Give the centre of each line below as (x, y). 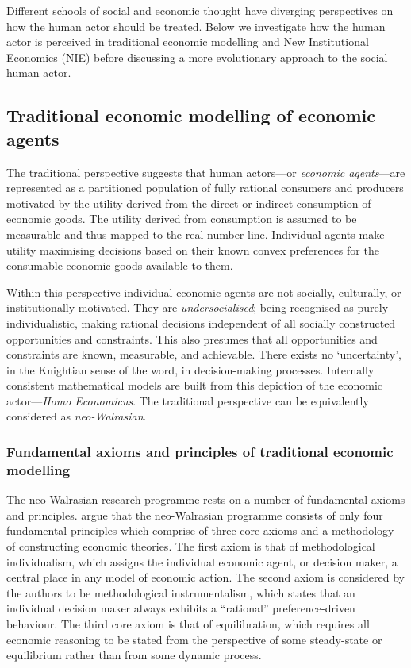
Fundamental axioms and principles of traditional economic (200, 451)
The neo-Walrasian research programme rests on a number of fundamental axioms (206, 499)
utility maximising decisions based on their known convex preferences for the (193, 250)
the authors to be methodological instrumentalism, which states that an (181, 592)
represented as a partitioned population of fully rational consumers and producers (205, 188)
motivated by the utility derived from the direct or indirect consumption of (189, 203)
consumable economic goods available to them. (120, 265)
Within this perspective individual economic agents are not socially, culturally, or (204, 292)
